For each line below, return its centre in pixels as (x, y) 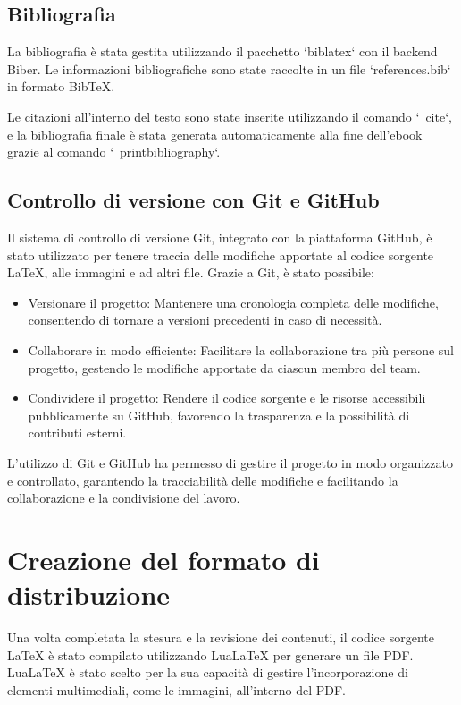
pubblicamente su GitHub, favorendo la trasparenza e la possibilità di (219, 415)
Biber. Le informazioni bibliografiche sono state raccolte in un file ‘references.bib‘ (229, 68)
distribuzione (89, 595)
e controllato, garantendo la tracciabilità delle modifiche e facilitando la (203, 480)
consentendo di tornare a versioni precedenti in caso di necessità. (205, 320)
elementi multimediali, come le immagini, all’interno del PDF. (177, 689)
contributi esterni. (77, 433)
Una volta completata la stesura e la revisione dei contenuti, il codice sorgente (221, 637)
